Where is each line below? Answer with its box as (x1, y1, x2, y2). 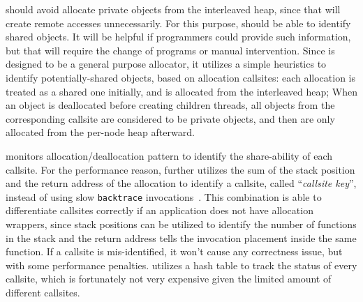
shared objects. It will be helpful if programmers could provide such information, (6, 29, 351, 44)
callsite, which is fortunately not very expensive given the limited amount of (6, 271, 332, 286)
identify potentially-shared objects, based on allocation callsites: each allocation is (6, 70, 356, 84)
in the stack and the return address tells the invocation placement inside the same (6, 230, 357, 245)
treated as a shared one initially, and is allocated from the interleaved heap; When (6, 84, 358, 98)
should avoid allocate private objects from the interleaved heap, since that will (6, 2, 341, 16)
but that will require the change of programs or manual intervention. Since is (6, 43, 335, 57)
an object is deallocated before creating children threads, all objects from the (6, 98, 335, 112)
